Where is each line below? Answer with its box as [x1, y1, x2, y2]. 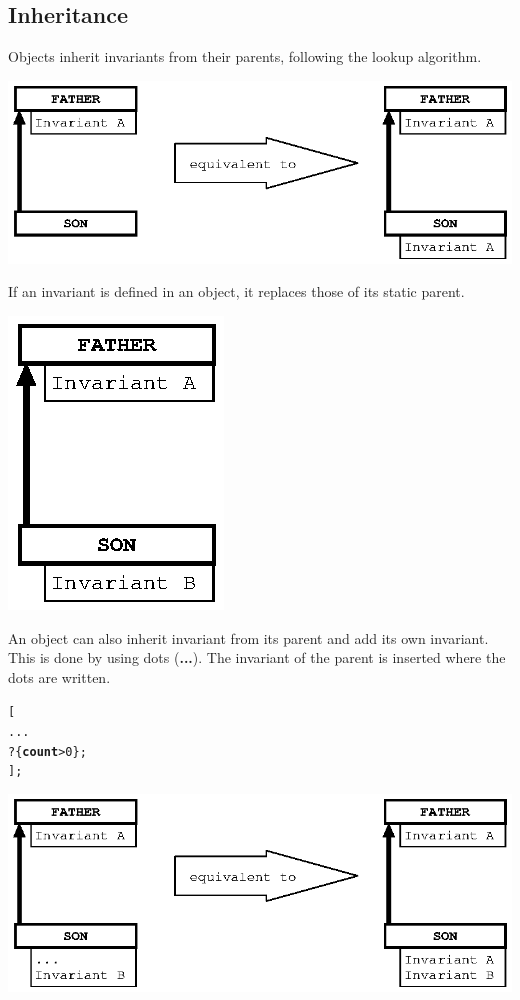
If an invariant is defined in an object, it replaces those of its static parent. [8, 281, 465, 302]
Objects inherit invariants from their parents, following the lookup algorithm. [8, 46, 482, 67]
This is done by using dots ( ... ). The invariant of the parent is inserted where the [8, 647, 506, 668]
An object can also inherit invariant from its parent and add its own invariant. [8, 627, 489, 648]
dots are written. [8, 666, 111, 687]
